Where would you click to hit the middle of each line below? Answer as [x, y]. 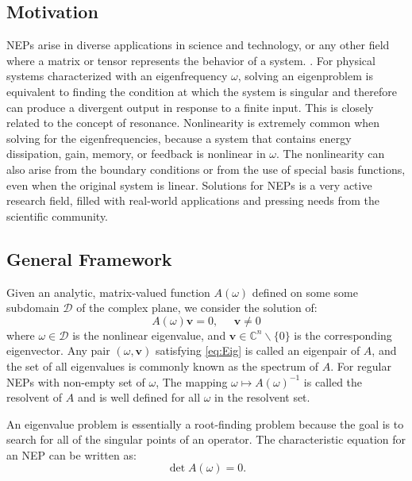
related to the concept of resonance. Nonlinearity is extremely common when [193, 123]
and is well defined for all [139, 397]
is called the [333, 381]
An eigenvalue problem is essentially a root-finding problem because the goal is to [205, 423]
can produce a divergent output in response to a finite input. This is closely [190, 107]
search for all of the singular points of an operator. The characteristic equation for [206, 439]
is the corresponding [343, 335]
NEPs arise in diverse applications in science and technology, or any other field [198, 45]
